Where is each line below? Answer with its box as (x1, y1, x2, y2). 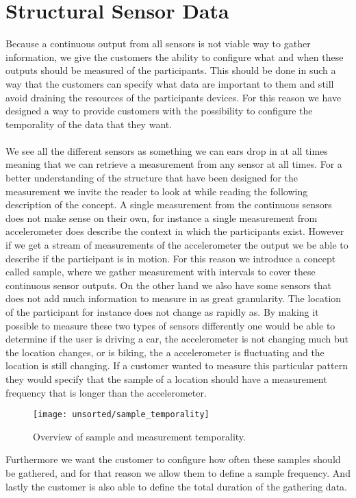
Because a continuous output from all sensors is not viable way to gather (5, 36, 311, 51)
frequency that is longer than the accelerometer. (5, 385, 207, 399)
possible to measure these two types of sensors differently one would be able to (5, 318, 335, 332)
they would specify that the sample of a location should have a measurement (5, 371, 327, 386)
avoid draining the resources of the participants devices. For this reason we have (5, 90, 342, 104)
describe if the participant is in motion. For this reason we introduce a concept (5, 251, 336, 265)
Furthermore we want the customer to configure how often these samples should (5, 452, 341, 466)
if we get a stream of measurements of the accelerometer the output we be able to (5, 238, 348, 252)
